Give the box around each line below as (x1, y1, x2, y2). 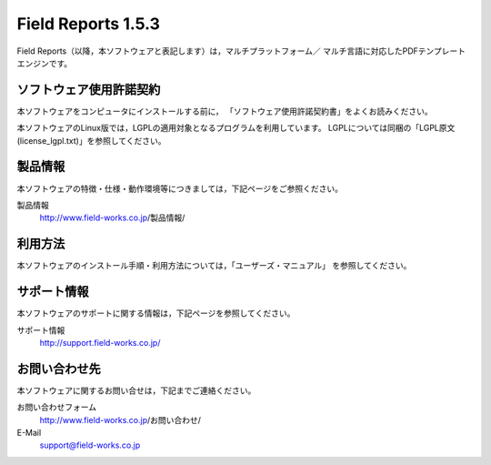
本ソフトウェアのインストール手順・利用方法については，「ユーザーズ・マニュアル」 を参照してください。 (16, 260, 412, 271)
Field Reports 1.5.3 (16, 14, 161, 34)
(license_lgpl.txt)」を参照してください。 (16, 135, 167, 146)
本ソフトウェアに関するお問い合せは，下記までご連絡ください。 (16, 385, 256, 396)
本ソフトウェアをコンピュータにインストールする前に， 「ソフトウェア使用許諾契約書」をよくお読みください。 (16, 106, 433, 116)
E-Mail (16, 427, 42, 438)
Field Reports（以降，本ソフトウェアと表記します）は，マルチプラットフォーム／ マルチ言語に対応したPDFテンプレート (16, 45, 466, 56)
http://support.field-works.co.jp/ (39, 337, 161, 348)
